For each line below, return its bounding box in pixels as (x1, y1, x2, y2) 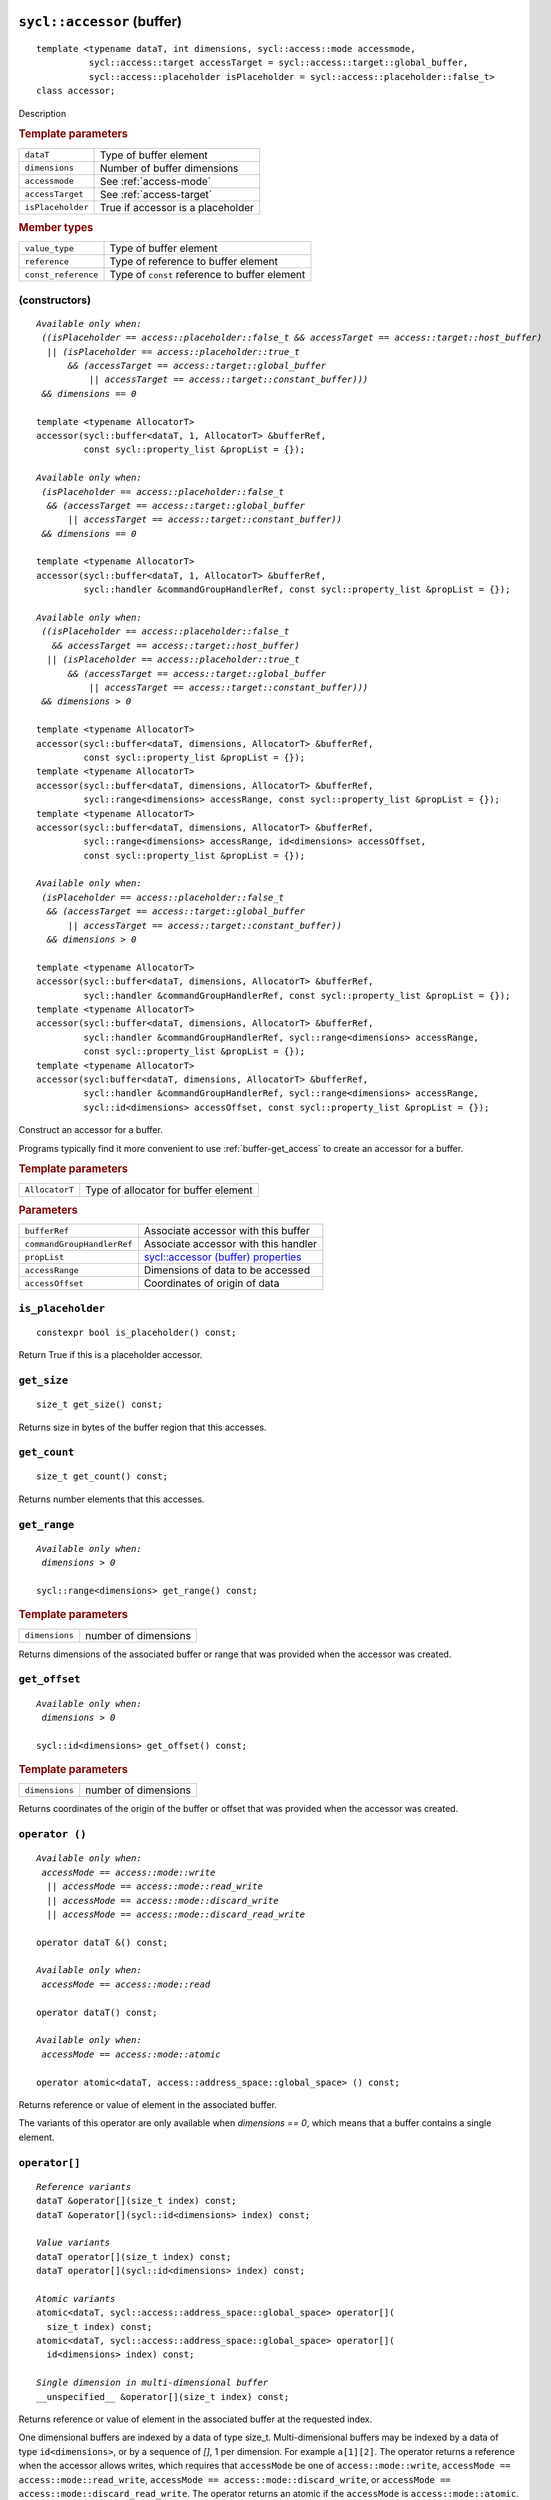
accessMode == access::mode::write (41, 1866, 216, 1878)
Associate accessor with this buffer (143, 1224, 310, 1238)
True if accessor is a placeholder (99, 200, 255, 214)
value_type (24, 243, 75, 254)
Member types (18, 221, 94, 235)
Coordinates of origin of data (143, 1276, 280, 1290)
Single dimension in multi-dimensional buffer (36, 2377, 269, 2389)
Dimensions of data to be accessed (143, 1263, 310, 1277)
